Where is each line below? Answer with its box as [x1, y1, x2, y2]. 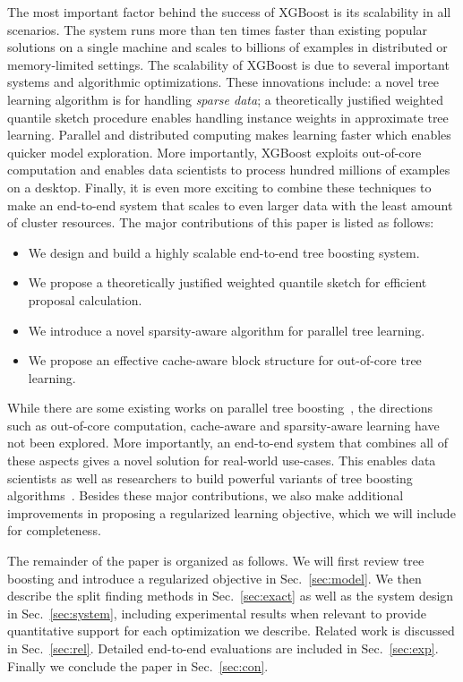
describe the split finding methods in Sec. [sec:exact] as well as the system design [7, 586, 454, 605]
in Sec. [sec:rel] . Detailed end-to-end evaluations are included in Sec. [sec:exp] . [7, 639, 439, 657]
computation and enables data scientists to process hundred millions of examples [7, 160, 450, 179]
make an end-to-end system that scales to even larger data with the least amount [7, 195, 453, 214]
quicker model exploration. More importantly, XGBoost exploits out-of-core [7, 142, 422, 161]
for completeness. [7, 521, 101, 540]
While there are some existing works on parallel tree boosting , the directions [7, 398, 433, 417]
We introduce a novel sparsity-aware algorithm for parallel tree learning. [28, 320, 425, 339]
